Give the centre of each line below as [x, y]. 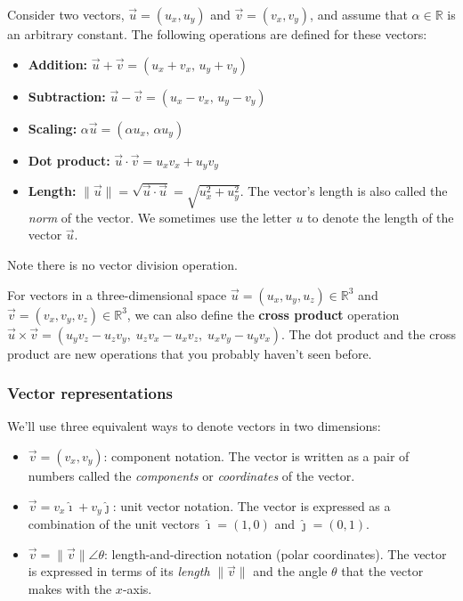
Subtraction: [67, 96]
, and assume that [359, 14]
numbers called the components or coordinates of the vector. [191, 475]
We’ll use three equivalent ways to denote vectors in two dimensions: [194, 426]
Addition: [58, 64]
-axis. [137, 588]
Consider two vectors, [66, 14]
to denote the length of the [381, 217]
